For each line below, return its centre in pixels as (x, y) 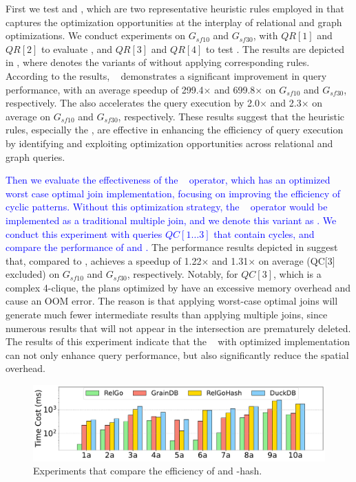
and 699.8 (235, 89)
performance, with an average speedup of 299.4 (105, 89)
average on (28, 116)
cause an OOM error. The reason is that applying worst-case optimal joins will (172, 301)
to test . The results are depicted (275, 48)
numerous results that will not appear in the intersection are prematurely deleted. (178, 328)
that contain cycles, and (264, 233)
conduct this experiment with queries (84, 233)
